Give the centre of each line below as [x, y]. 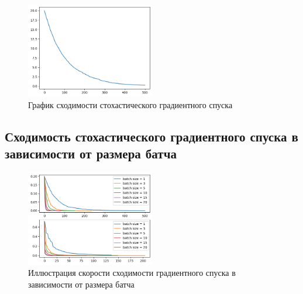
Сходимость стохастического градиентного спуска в [151, 136]
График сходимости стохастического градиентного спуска [130, 105]
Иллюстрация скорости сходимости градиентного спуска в [132, 273]
